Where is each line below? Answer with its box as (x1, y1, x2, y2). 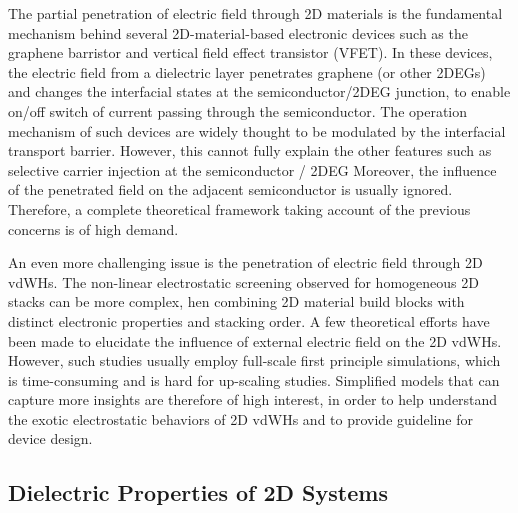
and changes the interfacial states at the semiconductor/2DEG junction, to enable (8, 81, 511, 102)
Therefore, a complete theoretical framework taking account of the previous (8, 198, 471, 219)
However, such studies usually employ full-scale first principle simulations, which (8, 350, 501, 371)
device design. (8, 428, 93, 449)
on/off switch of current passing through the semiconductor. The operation (8, 100, 468, 121)
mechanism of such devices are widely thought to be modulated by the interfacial (8, 120, 506, 141)
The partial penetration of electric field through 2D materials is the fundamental (8, 3, 503, 23)
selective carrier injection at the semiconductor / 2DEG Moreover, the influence (8, 159, 497, 180)
